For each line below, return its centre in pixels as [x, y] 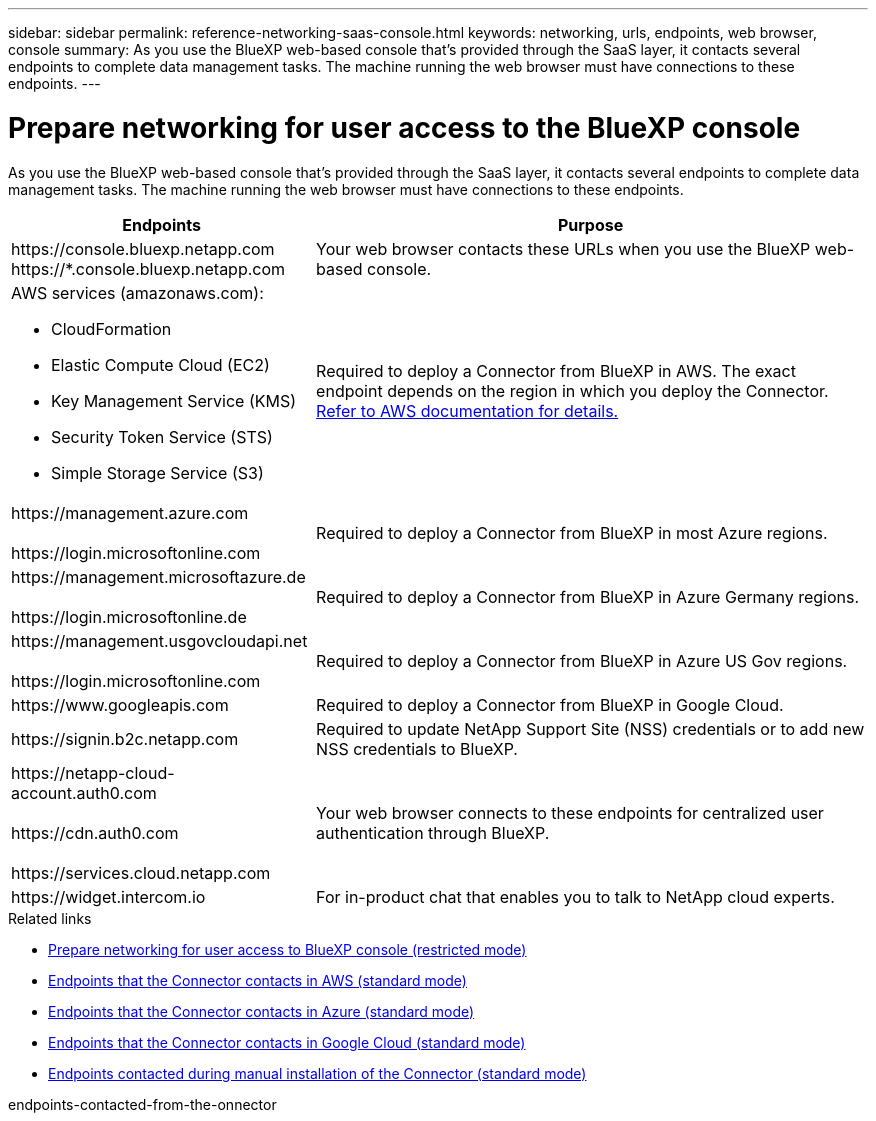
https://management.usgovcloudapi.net [159, 640]
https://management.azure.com [130, 512]
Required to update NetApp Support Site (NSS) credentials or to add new [590, 728]
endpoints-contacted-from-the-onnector [142, 1104]
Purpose [590, 224]
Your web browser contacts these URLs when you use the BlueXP [563, 248]
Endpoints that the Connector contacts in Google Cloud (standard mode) [287, 1042]
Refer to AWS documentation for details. [467, 410]
